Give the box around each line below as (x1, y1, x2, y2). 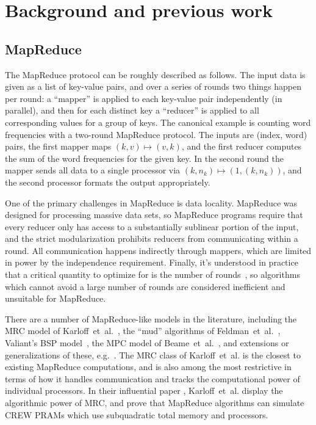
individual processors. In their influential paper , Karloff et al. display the (5, 384, 283, 397)
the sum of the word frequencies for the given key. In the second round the (5, 151, 284, 164)
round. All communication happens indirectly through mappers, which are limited (5, 244, 312, 256)
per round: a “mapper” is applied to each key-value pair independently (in (5, 92, 282, 104)
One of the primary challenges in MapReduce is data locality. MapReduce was (5, 196, 298, 209)
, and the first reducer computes (181, 140, 302, 153)
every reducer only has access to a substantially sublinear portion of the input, (5, 220, 299, 233)
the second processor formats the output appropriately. (5, 175, 210, 188)
